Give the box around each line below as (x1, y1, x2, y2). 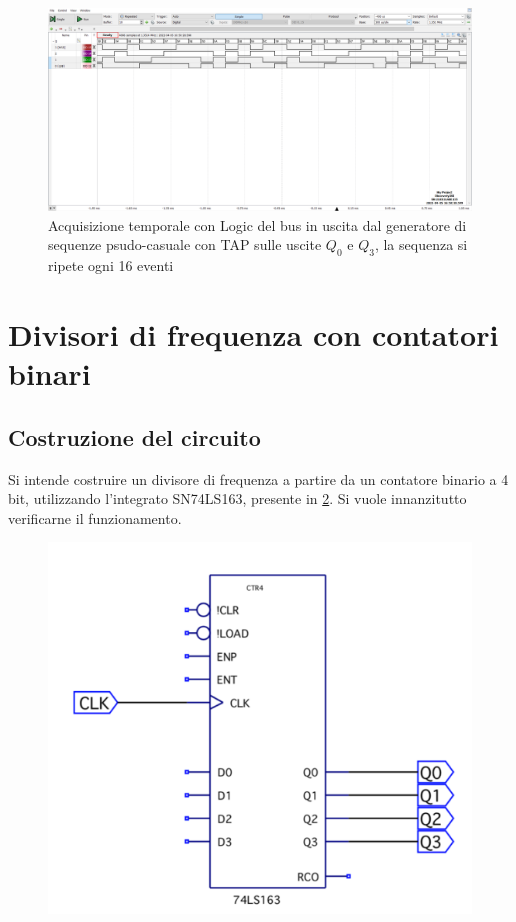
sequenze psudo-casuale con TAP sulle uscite (48, 234, 322, 255)
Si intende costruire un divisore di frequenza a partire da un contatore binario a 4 (8, 468, 509, 489)
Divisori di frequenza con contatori (8, 314, 499, 355)
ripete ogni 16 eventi (48, 255, 174, 276)
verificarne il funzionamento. (8, 507, 182, 528)
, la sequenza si (374, 234, 468, 255)
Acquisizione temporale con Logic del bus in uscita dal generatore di (48, 214, 467, 235)
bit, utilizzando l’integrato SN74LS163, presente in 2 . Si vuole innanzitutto (8, 488, 467, 509)
